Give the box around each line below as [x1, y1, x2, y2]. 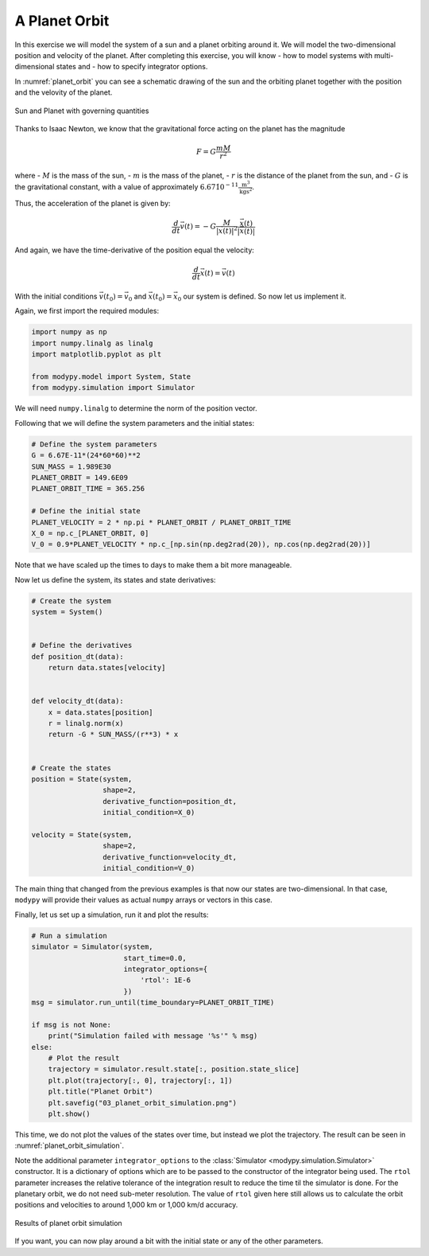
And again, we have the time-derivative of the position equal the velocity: [14, 245, 254, 255]
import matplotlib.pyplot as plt [31, 350, 162, 359]
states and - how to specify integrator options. [56, 62, 208, 72]
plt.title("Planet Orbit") [48, 1087, 154, 1096]
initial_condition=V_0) [102, 864, 195, 873]
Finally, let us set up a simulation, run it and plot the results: [14, 910, 209, 919]
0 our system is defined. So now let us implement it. [177, 291, 347, 302]
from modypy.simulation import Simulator [31, 383, 195, 392]
